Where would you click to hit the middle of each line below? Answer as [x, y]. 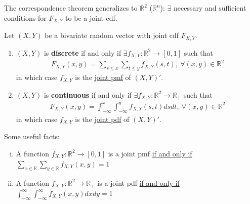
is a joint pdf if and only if [138, 182]
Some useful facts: [32, 136]
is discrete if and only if [82, 52]
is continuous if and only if [88, 94]
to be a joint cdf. [91, 17]
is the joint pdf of [102, 119]
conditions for [25, 17]
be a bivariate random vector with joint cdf [112, 35]
